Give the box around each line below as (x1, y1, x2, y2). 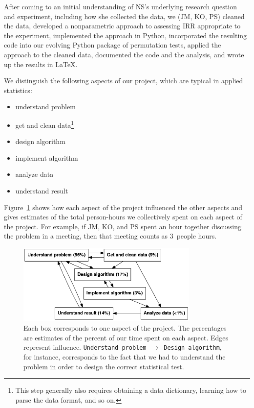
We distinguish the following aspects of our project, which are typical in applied (4, 75, 243, 86)
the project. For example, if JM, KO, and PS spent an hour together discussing (4, 221, 242, 231)
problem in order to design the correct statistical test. (23, 361, 184, 371)
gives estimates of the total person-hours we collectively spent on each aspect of (4, 212, 242, 222)
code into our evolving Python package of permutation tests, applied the (4, 40, 221, 50)
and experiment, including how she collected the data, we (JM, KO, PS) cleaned (4, 11, 245, 21)
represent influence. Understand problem (23, 342, 147, 352)
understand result (15, 185, 68, 195)
